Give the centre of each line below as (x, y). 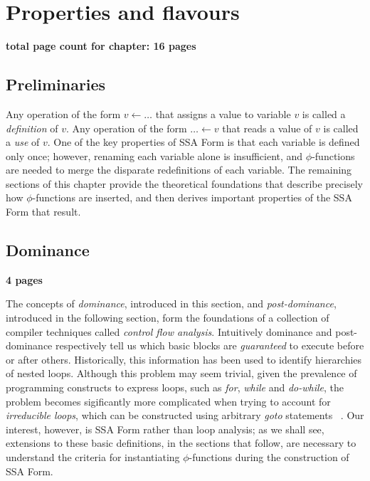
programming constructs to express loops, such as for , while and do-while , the (175, 387)
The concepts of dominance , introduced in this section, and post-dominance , (171, 303)
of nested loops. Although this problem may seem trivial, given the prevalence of (181, 373)
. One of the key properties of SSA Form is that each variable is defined (203, 142)
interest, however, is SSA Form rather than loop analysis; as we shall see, (165, 429)
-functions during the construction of (269, 457)
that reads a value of (267, 128)
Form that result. (43, 212)
